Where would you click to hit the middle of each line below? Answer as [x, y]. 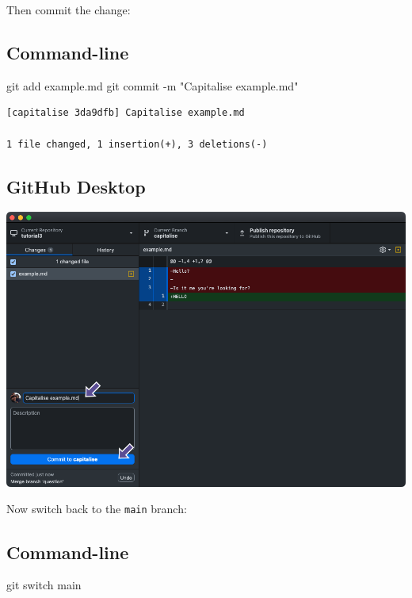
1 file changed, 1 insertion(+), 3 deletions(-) [137, 144]
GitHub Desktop [76, 186]
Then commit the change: [69, 10]
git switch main [44, 585]
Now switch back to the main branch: [97, 509]
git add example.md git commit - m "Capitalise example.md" [153, 85]
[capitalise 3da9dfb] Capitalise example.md [126, 113]
